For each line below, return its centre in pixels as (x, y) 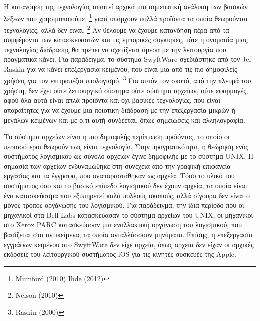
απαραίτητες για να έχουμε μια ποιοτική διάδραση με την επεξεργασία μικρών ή (120, 109)
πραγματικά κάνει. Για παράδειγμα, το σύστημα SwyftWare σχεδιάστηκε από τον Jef (128, 59)
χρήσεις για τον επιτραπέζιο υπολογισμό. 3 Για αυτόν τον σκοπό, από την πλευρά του (128, 80)
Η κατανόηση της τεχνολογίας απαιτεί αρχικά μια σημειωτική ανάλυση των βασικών (126, 6)
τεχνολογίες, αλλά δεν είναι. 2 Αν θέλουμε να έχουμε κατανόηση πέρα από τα (117, 29)
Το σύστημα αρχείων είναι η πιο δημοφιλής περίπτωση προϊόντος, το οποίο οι (117, 136)
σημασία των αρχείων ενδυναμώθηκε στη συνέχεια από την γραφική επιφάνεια (117, 166)
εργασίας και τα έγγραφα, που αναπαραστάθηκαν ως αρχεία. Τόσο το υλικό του (119, 176)
